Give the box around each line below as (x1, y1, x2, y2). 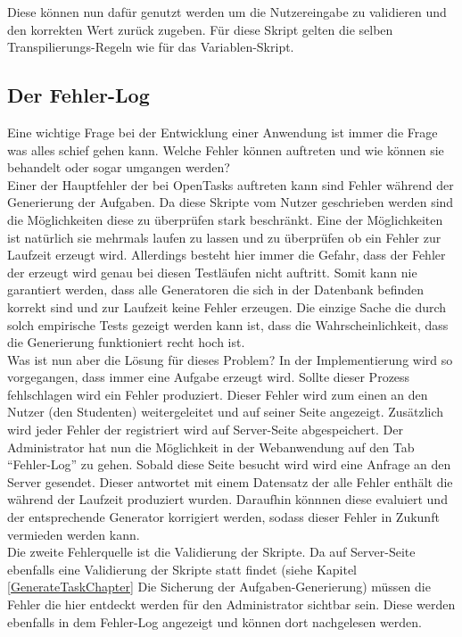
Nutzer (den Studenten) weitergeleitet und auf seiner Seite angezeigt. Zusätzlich (7, 402, 444, 421)
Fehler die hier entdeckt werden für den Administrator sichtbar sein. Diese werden (7, 595, 456, 614)
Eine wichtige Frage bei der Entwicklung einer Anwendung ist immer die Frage (7, 122, 438, 141)
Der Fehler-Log (7, 81, 150, 109)
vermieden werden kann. (7, 525, 140, 543)
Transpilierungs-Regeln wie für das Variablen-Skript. (7, 37, 294, 56)
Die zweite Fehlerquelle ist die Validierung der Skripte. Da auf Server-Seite (7, 542, 416, 561)
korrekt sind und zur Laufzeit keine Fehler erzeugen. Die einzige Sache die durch (7, 297, 447, 316)
